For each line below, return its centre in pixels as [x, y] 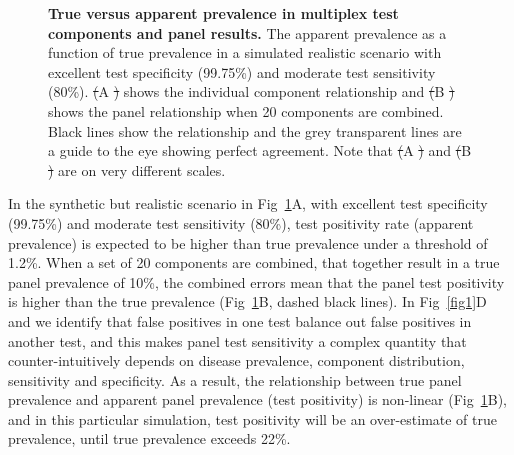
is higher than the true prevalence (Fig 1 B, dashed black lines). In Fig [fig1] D [247, 301]
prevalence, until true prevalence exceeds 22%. [149, 438]
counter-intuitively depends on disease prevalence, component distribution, [236, 360]
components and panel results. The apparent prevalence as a [247, 32]
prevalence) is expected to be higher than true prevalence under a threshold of [248, 242]
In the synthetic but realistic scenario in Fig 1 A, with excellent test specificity [248, 203]
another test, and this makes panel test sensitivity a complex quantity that [237, 340]
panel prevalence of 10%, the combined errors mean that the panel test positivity [256, 281]
